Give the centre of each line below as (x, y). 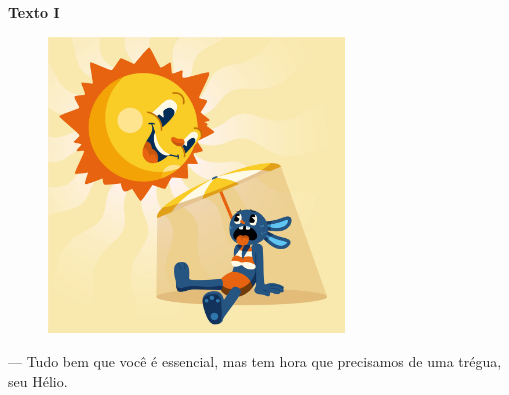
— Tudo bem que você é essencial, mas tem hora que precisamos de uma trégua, (255, 360)
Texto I (34, 12)
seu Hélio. (38, 380)
